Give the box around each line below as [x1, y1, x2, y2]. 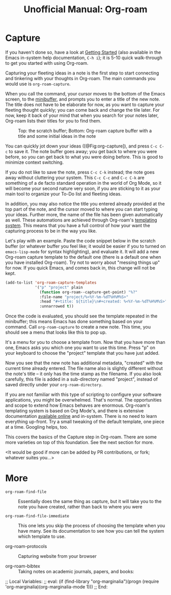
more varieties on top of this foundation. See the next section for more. [5, 439, 154, 445]
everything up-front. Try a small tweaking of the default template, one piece [5, 418, 164, 425]
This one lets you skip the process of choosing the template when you [18, 523, 165, 529]
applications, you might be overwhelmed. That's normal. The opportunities [5, 397, 162, 403]
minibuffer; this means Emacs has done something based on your [5, 318, 143, 325]
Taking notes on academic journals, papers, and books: [18, 568, 134, 575]
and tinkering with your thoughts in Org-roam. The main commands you [5, 75, 156, 81]
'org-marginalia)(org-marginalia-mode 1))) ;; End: [5, 584, 108, 590]
